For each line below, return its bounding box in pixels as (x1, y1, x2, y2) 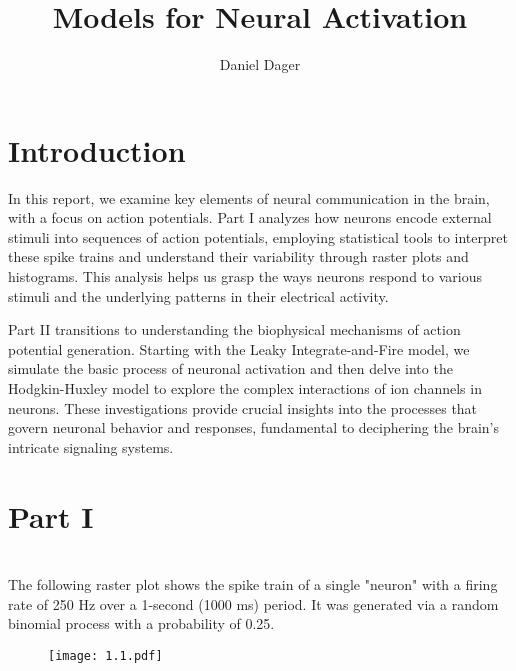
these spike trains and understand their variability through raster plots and (8, 246, 469, 267)
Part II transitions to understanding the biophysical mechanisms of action (8, 319, 461, 340)
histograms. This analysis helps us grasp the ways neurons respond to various (8, 266, 482, 287)
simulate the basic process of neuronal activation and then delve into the (8, 358, 453, 379)
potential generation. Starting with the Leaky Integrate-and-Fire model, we (8, 338, 470, 359)
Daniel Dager (219, 54, 301, 75)
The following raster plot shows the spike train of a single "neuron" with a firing (8, 573, 498, 594)
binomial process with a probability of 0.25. (8, 613, 275, 634)
